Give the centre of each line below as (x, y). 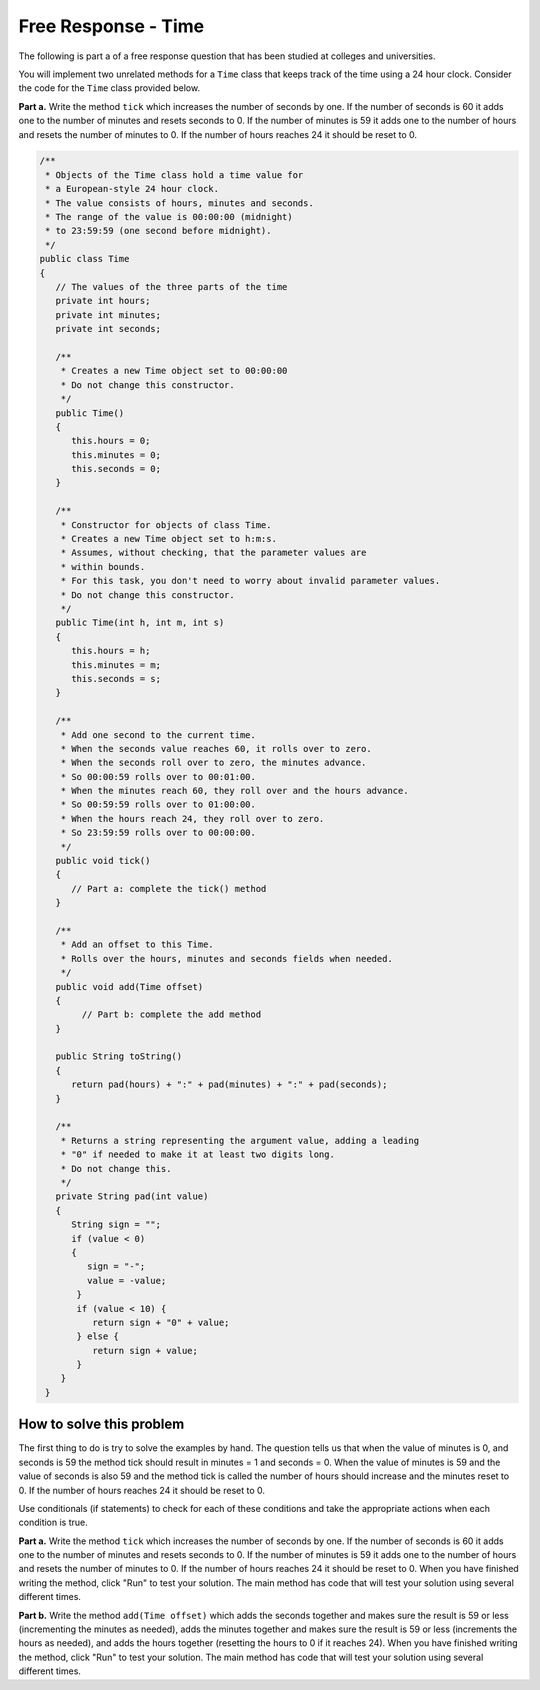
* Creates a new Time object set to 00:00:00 (174, 371)
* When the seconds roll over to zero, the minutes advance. (213, 763)
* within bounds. (103, 566)
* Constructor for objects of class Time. (166, 524)
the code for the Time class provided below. (109, 88)
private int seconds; (108, 329)
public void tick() (103, 861)
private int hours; (103, 301)
